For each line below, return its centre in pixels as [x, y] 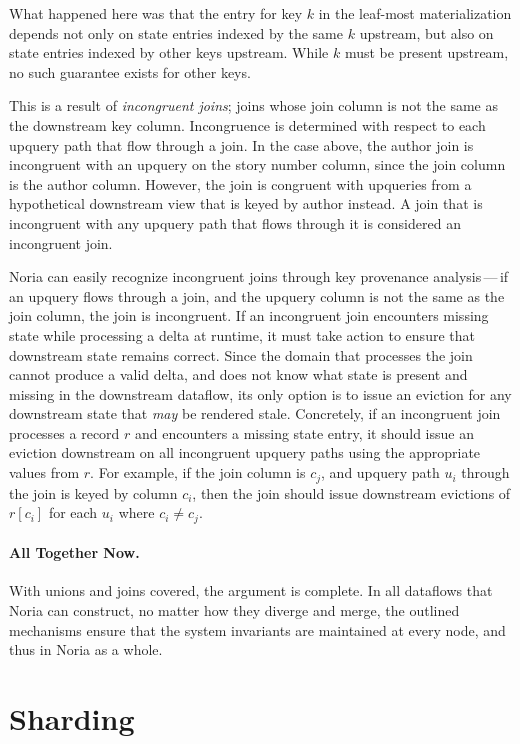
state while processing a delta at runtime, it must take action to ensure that [242, 334]
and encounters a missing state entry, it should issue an [304, 432]
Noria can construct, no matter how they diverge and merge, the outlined [234, 609]
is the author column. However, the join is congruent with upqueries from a [240, 183]
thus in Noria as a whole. [86, 649]
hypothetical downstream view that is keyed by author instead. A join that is [246, 203]
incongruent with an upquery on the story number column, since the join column [257, 164]
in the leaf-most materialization [415, 13]
